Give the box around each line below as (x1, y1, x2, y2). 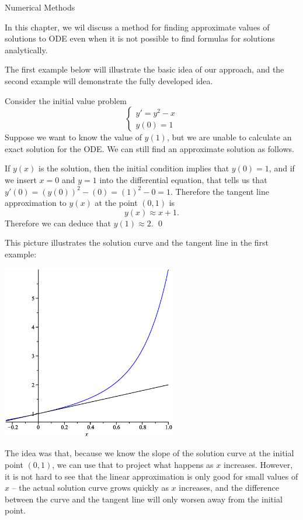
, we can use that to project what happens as (52, 458, 214, 470)
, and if (269, 162, 295, 174)
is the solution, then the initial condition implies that (39, 162, 229, 174)
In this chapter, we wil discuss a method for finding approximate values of (5, 20, 270, 33)
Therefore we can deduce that (5, 216, 112, 229)
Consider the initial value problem (5, 94, 127, 106)
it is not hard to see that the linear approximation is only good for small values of (5, 470, 298, 482)
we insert (5, 173, 37, 185)
